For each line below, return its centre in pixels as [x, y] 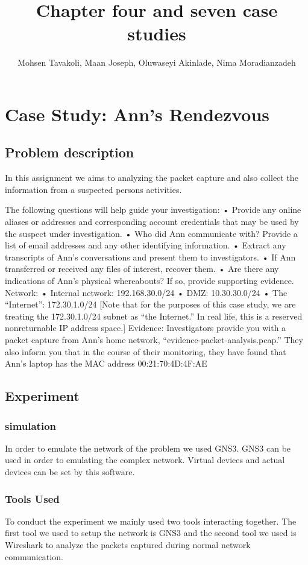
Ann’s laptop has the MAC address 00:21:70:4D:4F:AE [106, 363]
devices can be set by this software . [70, 471]
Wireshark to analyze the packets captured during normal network [128, 544]
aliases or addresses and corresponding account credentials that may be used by [152, 222]
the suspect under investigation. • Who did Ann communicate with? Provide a [151, 233]
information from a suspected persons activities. [93, 189]
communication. [34, 556]
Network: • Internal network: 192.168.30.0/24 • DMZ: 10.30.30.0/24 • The [146, 292]
